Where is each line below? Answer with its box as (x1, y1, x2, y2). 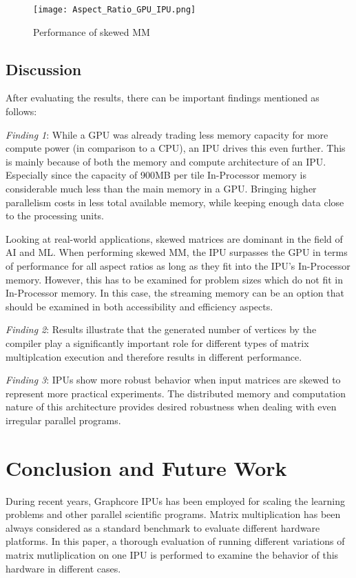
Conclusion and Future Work (6, 453, 287, 481)
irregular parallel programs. (6, 412, 121, 427)
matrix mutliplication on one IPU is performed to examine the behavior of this (6, 548, 339, 562)
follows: (6, 104, 37, 119)
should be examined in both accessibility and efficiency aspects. (6, 299, 273, 313)
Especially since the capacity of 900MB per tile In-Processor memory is (6, 168, 307, 182)
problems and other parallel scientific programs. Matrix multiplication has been (6, 507, 341, 521)
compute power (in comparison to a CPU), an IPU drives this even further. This (6, 141, 346, 155)
